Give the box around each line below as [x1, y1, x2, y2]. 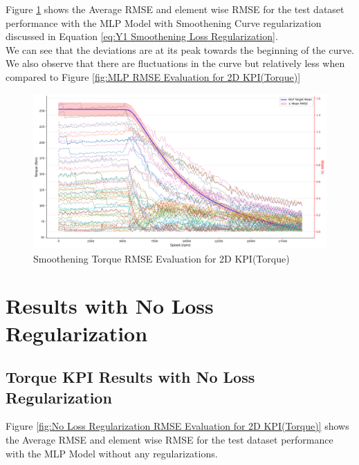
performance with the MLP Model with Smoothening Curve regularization [6, 15, 322, 30]
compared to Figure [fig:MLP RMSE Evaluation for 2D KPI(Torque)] [6, 69, 301, 84]
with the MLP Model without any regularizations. [6, 446, 218, 460]
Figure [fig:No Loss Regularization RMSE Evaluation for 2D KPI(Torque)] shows [6, 419, 349, 433]
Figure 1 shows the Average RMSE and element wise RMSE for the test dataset [6, 2, 344, 16]
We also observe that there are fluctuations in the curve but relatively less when [6, 56, 345, 70]
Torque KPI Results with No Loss [6, 366, 255, 388]
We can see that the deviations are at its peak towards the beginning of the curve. [6, 42, 355, 57]
